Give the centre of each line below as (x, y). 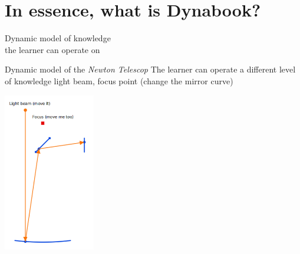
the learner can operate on (52, 49)
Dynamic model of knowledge (58, 38)
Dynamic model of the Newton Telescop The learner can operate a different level (150, 69)
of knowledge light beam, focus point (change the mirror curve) (119, 80)
